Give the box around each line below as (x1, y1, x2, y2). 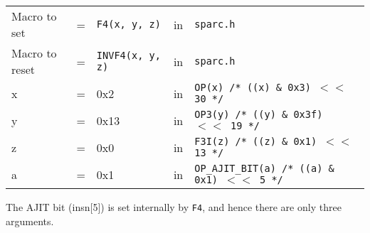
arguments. (6, 213, 54, 228)
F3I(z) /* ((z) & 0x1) (194, 136, 317, 147)
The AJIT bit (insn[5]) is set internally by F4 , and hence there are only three (6, 200, 342, 214)
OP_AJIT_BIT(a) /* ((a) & (194, 163, 334, 174)
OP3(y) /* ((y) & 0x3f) (194, 109, 323, 120)
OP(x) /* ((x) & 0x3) (194, 82, 311, 93)
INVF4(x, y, (96, 50, 161, 61)
